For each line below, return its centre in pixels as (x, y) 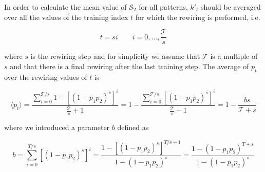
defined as (133, 127)
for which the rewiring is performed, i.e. (198, 17)
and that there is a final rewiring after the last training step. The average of (129, 66)
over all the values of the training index (66, 17)
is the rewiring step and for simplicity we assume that (115, 56)
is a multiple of (234, 56)
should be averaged (231, 7)
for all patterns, (163, 7)
